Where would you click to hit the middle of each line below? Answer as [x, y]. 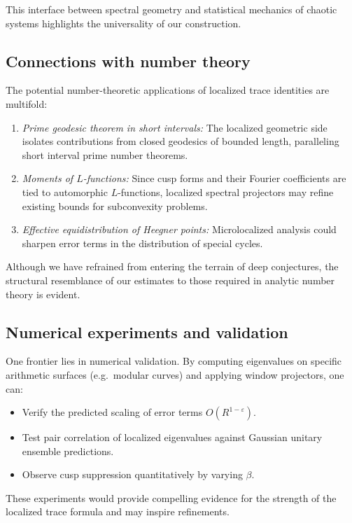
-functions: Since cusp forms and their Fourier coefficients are [214, 178]
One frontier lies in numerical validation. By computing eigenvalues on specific [174, 361]
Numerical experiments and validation [147, 332]
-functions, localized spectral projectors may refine [226, 191]
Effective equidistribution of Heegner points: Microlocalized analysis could [179, 229]
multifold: [27, 103]
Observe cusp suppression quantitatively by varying [132, 474]
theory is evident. [43, 294]
